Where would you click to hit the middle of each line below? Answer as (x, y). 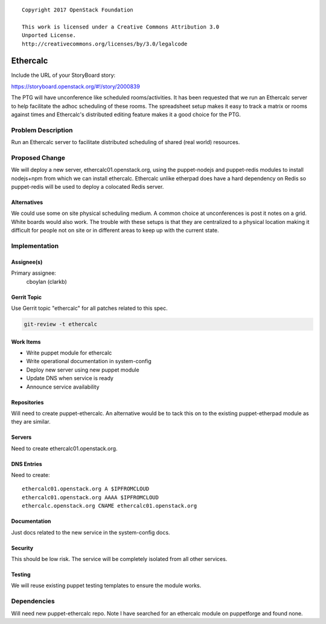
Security (22, 548)
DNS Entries (27, 464)
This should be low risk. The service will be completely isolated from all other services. (119, 559)
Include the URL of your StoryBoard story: (63, 75)
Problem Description (42, 130)
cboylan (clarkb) (46, 281)
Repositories (27, 402)
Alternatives (27, 202)
